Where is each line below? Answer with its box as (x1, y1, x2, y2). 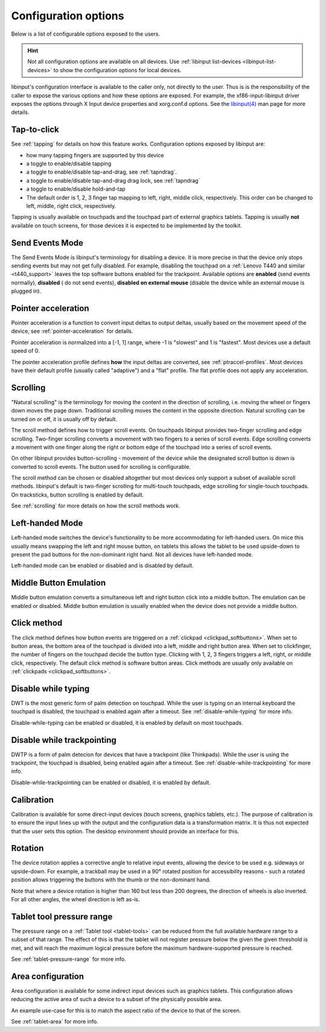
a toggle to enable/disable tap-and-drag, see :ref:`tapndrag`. (26, 168, 177, 175)
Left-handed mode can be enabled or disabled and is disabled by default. (11, 562, 194, 569)
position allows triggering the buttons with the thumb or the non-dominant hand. (11, 876, 211, 883)
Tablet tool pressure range (11, 911, 113, 922)
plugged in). (11, 287, 42, 295)
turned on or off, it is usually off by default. (11, 415, 118, 423)
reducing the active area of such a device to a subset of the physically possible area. (11, 996, 223, 1003)
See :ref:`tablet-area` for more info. (11, 1018, 99, 1025)
